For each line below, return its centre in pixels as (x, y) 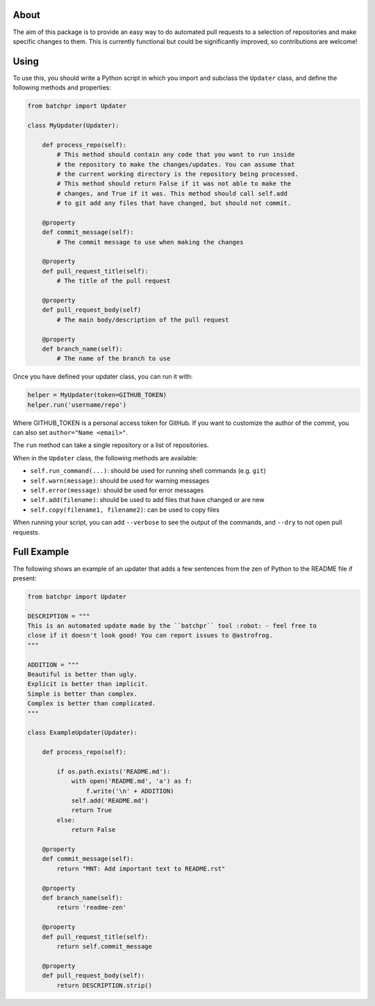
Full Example (41, 552)
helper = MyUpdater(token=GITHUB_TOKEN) (97, 395)
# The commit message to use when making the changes (150, 242)
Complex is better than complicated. (92, 704)
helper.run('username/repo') (77, 405)
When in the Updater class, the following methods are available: (105, 458)
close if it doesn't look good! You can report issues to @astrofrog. (150, 636)
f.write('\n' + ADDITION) (130, 791)
